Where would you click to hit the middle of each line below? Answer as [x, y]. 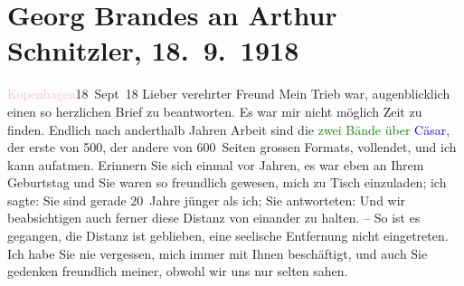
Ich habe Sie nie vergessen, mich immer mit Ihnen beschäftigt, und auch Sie [218, 253]
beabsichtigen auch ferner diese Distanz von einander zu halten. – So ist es [214, 218]
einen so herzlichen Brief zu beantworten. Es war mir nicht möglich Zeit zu [215, 111]
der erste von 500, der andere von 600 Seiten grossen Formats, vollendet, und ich [232, 147]
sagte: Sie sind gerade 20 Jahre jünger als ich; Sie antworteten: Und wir [207, 200]
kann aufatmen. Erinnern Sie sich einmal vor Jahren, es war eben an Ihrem [216, 164]
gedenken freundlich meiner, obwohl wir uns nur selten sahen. [178, 271]
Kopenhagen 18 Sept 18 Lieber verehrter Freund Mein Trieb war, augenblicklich [229, 94]
